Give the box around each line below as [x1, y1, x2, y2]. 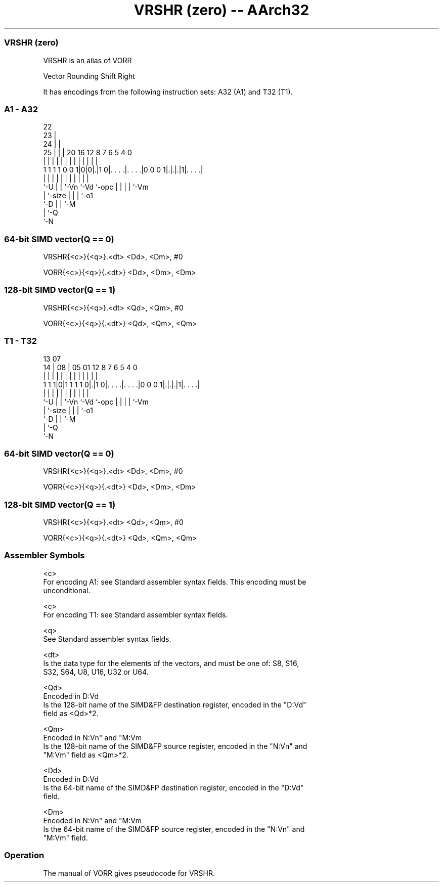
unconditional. [43, 586, 91, 595]
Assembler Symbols [4, 550, 85, 561]
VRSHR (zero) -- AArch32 [134, 2, 309, 19]
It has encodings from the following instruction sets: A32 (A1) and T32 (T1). [43, 87, 293, 96]
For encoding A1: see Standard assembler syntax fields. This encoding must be [43, 577, 306, 586]
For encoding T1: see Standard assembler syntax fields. [43, 610, 228, 619]
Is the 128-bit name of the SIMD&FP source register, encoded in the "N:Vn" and [43, 741, 307, 750]
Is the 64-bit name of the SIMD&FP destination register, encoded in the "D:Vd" [43, 783, 304, 792]
